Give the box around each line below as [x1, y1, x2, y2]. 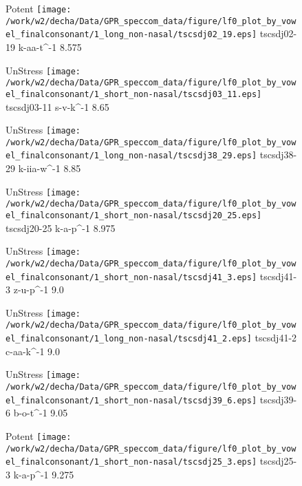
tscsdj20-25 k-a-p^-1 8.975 [6, 220, 116, 235]
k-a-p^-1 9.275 [13, 467, 74, 481]
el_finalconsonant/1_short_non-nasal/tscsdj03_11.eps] [6, 89, 262, 99]
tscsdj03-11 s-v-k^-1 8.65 [6, 99, 109, 114]
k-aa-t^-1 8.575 [18, 39, 82, 54]
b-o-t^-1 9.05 [13, 405, 68, 420]
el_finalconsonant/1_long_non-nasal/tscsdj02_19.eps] [6, 30, 257, 40]
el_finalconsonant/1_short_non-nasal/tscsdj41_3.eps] [6, 272, 257, 282]
